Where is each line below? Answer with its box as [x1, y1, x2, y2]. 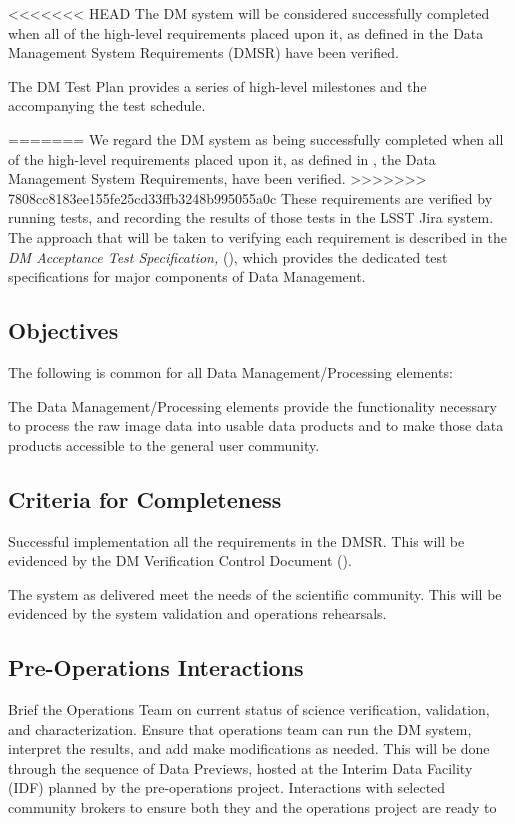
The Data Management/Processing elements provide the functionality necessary [8, 395, 497, 416]
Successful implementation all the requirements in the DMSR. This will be [8, 530, 465, 551]
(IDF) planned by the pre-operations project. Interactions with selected [8, 777, 446, 798]
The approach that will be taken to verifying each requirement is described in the [8, 226, 507, 247]
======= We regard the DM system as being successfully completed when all [8, 128, 504, 149]
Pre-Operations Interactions [8, 652, 304, 683]
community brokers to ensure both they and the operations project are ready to [8, 797, 497, 818]
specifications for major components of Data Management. [8, 266, 366, 287]
